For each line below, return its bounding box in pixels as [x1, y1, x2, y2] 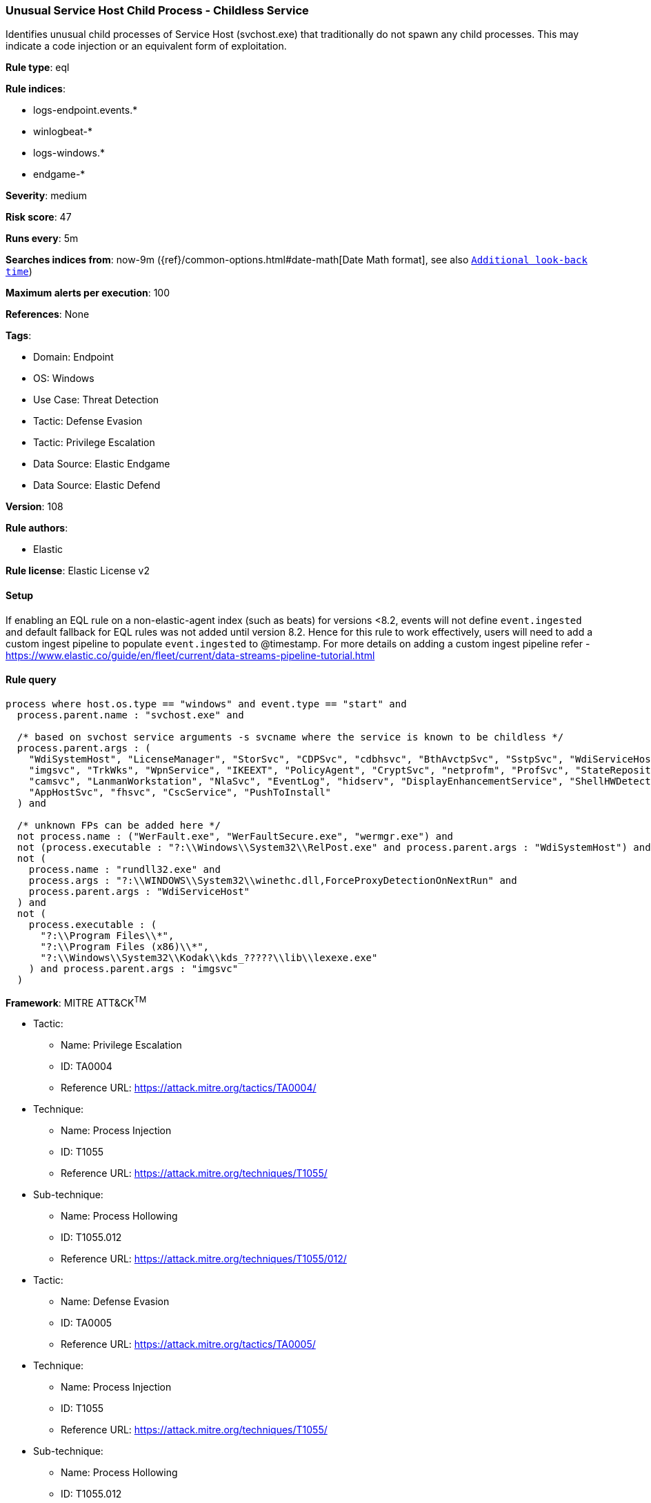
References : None [6, 308, 90, 321]
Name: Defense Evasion [61, 1295, 170, 1308]
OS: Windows [33, 372, 94, 385]
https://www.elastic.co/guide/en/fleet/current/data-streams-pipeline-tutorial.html [6, 649, 375, 661]
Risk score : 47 [6, 211, 72, 223]
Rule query [6, 674, 57, 686]
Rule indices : [6, 83, 66, 95]
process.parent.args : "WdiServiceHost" [28, 885, 250, 897]
